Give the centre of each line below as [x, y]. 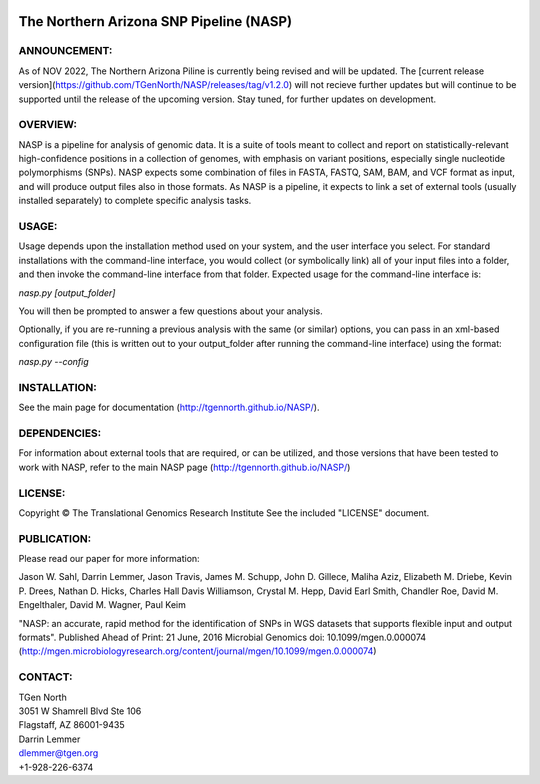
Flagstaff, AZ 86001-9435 [71, 725]
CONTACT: [46, 677]
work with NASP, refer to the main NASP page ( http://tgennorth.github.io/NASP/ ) [184, 467]
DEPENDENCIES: [60, 433]
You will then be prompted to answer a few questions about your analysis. [171, 311]
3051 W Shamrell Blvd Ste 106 [80, 711]
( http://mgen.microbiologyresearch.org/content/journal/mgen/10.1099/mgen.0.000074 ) [197, 651]
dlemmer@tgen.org [58, 753]
